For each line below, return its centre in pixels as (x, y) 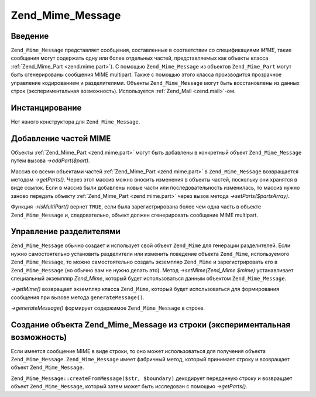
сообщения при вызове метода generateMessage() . (78, 297)
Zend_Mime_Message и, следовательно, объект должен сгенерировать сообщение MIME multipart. (135, 215)
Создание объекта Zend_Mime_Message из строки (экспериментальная (151, 325)
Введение (30, 36)
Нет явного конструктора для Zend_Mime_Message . (75, 122)
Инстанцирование (46, 107)
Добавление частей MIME (61, 138)
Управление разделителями (66, 232)
